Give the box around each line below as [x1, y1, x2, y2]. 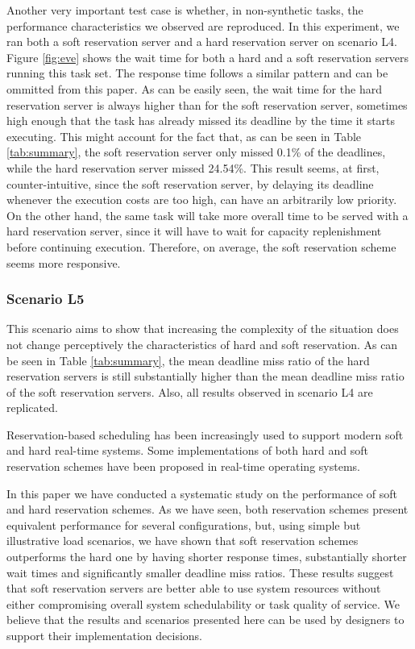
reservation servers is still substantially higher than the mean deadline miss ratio [6, 368, 405, 385]
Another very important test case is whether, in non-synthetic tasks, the [6, 2, 363, 18]
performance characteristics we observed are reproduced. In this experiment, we [6, 17, 400, 34]
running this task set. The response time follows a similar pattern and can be [6, 64, 388, 81]
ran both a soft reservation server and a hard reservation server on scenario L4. [6, 33, 397, 50]
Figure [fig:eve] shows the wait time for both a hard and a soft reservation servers [6, 48, 409, 65]
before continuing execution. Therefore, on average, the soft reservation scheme [6, 238, 396, 255]
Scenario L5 [6, 289, 85, 309]
